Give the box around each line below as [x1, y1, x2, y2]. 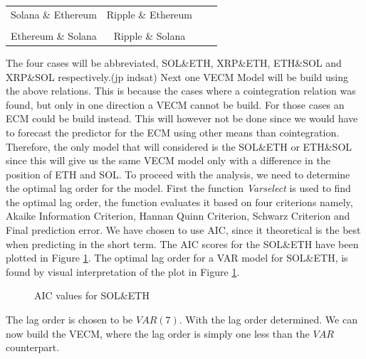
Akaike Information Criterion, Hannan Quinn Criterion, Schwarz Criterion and [6, 208, 350, 223]
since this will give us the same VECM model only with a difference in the [6, 153, 330, 168]
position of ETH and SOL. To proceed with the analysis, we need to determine [6, 166, 350, 181]
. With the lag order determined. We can [179, 312, 357, 327]
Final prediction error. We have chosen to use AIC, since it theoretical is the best [6, 223, 361, 237]
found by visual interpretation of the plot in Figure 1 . [6, 264, 240, 279]
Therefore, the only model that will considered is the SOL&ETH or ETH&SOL [6, 139, 352, 154]
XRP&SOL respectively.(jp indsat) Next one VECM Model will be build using [6, 69, 348, 84]
